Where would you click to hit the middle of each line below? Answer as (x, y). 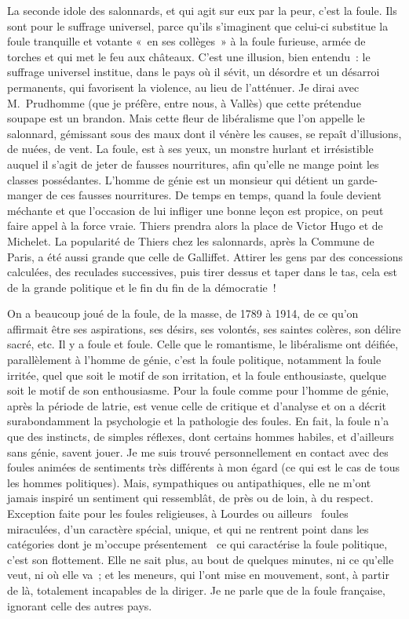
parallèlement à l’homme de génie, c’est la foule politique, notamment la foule (194, 360)
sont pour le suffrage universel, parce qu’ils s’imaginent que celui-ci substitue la (198, 25)
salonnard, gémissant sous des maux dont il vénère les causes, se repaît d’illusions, (204, 133)
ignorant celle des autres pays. (80, 605)
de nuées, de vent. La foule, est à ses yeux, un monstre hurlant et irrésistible (190, 149)
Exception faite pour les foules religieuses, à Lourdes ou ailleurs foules (178, 513)
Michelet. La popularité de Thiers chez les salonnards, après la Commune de (191, 240)
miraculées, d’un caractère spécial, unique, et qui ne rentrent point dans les (188, 528)
